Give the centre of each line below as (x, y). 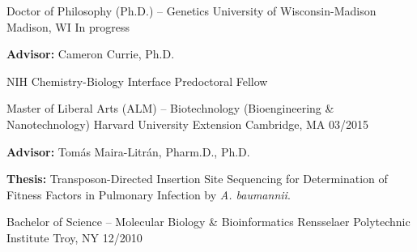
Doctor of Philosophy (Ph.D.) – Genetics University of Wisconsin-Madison (191, 11)
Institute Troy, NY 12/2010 (74, 237)
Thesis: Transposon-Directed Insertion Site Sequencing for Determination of (197, 179)
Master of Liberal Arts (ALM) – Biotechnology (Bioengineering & (170, 108)
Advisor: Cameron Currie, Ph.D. (91, 54)
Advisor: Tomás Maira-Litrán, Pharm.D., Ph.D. (128, 151)
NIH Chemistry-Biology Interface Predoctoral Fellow (137, 81)
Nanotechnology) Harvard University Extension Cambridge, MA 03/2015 (188, 124)
